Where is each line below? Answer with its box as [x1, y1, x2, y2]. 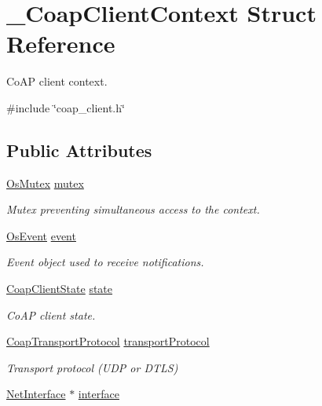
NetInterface [6, 386, 66, 402]
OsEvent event [6, 227, 76, 243]
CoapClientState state [6, 280, 113, 297]
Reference [6, 27, 115, 60]
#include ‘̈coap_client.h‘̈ [6, 99, 125, 115]
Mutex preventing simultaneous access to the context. [6, 201, 260, 218]
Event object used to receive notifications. [6, 254, 204, 270]
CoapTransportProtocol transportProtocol [6, 333, 210, 349]
